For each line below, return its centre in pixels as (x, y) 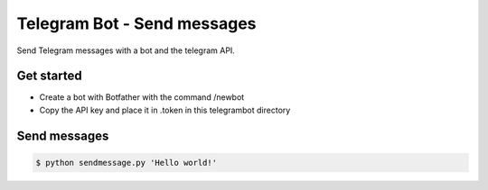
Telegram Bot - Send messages (136, 23)
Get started (49, 76)
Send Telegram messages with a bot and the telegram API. (126, 50)
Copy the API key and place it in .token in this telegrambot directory (165, 110)
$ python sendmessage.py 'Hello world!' (126, 163)
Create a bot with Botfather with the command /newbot (142, 97)
